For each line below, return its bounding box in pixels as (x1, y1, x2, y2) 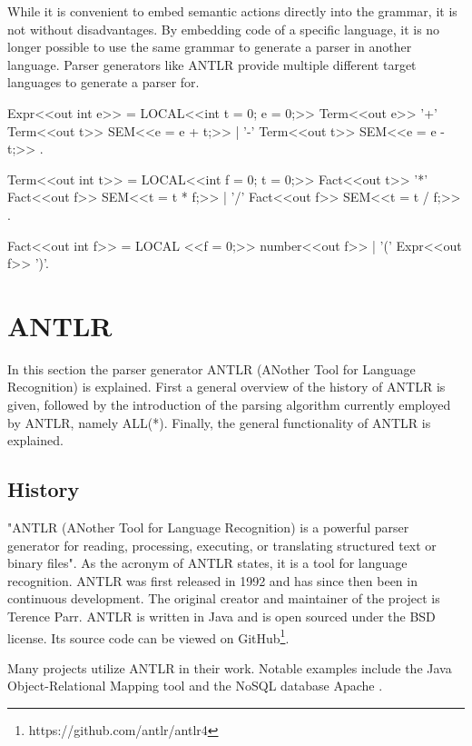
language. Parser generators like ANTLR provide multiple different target (7, 55, 417, 74)
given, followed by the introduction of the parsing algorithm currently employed (7, 395, 451, 414)
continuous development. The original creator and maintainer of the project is (7, 589, 440, 608)
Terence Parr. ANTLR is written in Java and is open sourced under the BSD (7, 606, 436, 625)
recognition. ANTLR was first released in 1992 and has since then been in (7, 571, 418, 590)
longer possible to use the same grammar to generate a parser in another (7, 37, 412, 56)
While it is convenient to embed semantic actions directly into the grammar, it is (7, 2, 457, 20)
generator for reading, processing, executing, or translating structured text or (7, 535, 437, 554)
